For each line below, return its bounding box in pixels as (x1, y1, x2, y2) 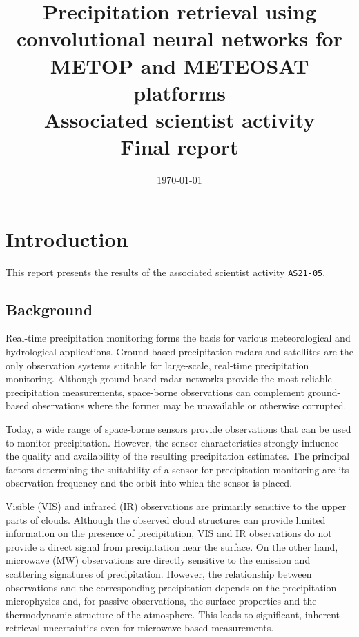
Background (6, 298, 93, 320)
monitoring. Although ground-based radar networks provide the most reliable (6, 371, 332, 386)
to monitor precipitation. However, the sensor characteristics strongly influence (6, 435, 339, 449)
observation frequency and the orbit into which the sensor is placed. (6, 476, 293, 490)
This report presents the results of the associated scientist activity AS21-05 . (6, 264, 326, 279)
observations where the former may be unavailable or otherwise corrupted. (32, 398, 347, 413)
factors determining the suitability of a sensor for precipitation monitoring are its (6, 462, 349, 476)
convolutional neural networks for (17, 24, 342, 52)
